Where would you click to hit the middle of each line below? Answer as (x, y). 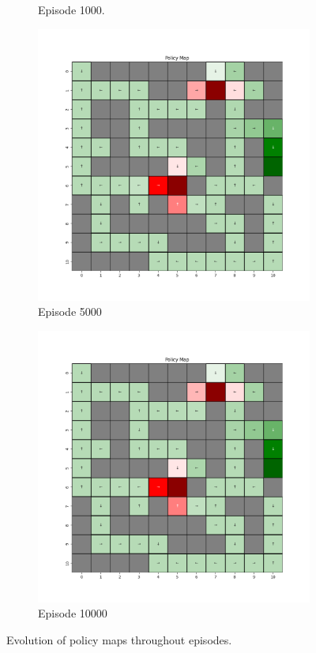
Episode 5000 (70, 311)
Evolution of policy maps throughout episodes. (119, 639)
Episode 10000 (73, 613)
